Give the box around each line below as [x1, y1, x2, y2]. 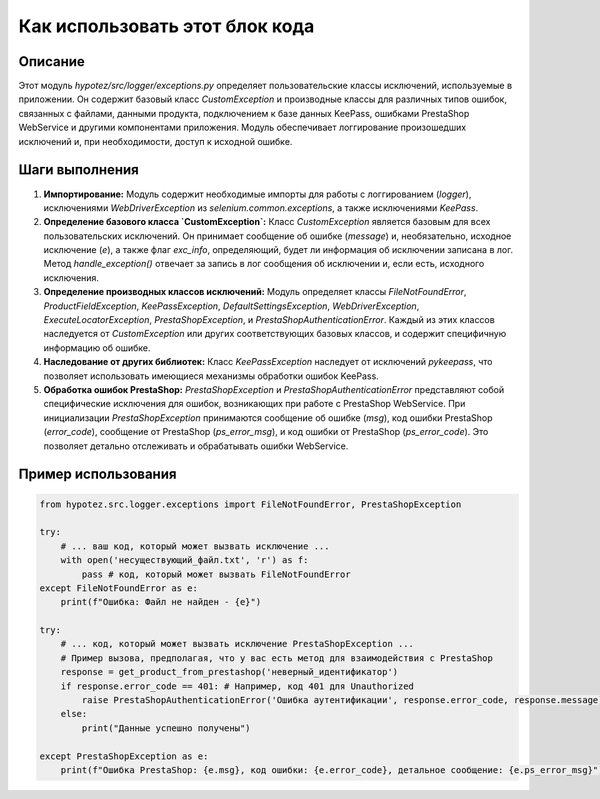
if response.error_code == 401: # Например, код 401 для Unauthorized [60, 680, 415, 692]
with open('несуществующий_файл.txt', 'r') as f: [60, 555, 309, 566]
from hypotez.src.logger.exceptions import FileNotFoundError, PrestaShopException [39, 498, 462, 510]
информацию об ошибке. [43, 341, 151, 354]
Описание [18, 53, 85, 70]
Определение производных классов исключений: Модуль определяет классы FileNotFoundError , [43, 286, 467, 298]
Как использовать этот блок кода [18, 15, 315, 37]
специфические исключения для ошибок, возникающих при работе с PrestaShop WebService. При [43, 398, 466, 410]
